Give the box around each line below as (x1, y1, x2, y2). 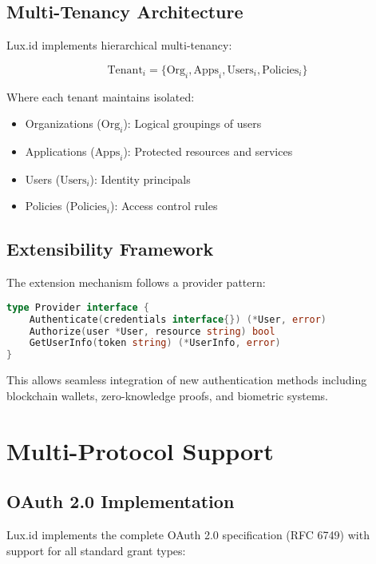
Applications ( (25, 142, 95, 159)
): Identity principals (89, 170, 191, 187)
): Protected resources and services (123, 142, 293, 159)
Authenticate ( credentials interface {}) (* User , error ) (29, 313, 327, 325)
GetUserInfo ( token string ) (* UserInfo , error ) (29, 337, 281, 349)
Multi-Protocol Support (6, 434, 274, 467)
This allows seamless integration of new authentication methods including (6, 371, 367, 388)
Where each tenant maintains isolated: (6, 88, 195, 105)
